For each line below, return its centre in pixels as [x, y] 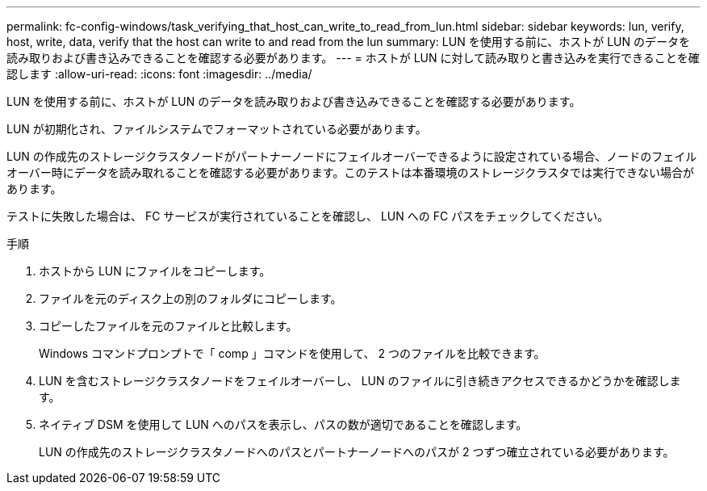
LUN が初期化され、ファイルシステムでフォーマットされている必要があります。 [217, 129]
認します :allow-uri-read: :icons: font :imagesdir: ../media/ [159, 74]
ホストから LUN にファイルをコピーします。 [155, 271]
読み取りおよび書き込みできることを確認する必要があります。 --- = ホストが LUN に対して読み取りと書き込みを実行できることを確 [353, 58]
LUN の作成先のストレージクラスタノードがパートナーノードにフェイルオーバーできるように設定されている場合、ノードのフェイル [352, 156]
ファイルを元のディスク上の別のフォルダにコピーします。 [190, 298]
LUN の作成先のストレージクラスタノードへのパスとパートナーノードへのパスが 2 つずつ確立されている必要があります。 [357, 452]
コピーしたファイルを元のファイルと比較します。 [168, 326]
